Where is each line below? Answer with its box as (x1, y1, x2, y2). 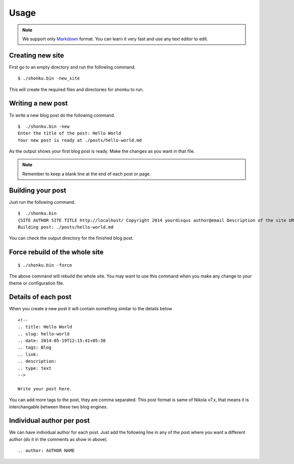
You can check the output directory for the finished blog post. (9, 235, 134, 241)
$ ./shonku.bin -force (18, 262, 73, 268)
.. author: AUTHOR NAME (18, 448, 75, 454)
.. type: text (18, 365, 51, 371)
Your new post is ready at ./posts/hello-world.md (18, 137, 142, 143)
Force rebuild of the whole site (9, 248, 104, 256)
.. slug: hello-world (18, 331, 70, 336)
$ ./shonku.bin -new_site (18, 76, 80, 81)
